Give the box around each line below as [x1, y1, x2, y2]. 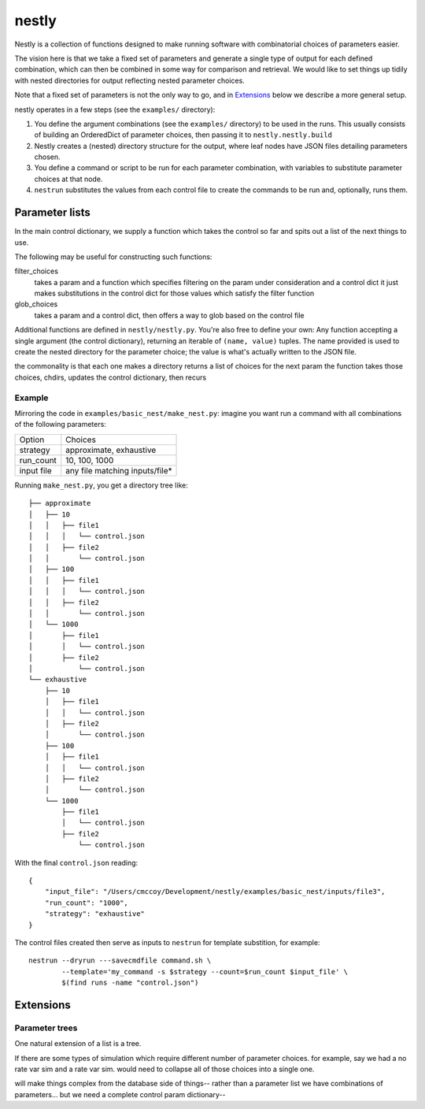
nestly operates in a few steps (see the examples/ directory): [14, 105, 216, 114]
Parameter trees [14, 1022, 78, 1033]
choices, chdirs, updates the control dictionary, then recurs [14, 373, 207, 382]
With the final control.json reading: [14, 858, 139, 867]
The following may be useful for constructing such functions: [14, 252, 213, 261]
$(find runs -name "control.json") [61, 978, 199, 988]
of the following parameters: [14, 420, 106, 429]
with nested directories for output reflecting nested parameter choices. [14, 76, 246, 85]
